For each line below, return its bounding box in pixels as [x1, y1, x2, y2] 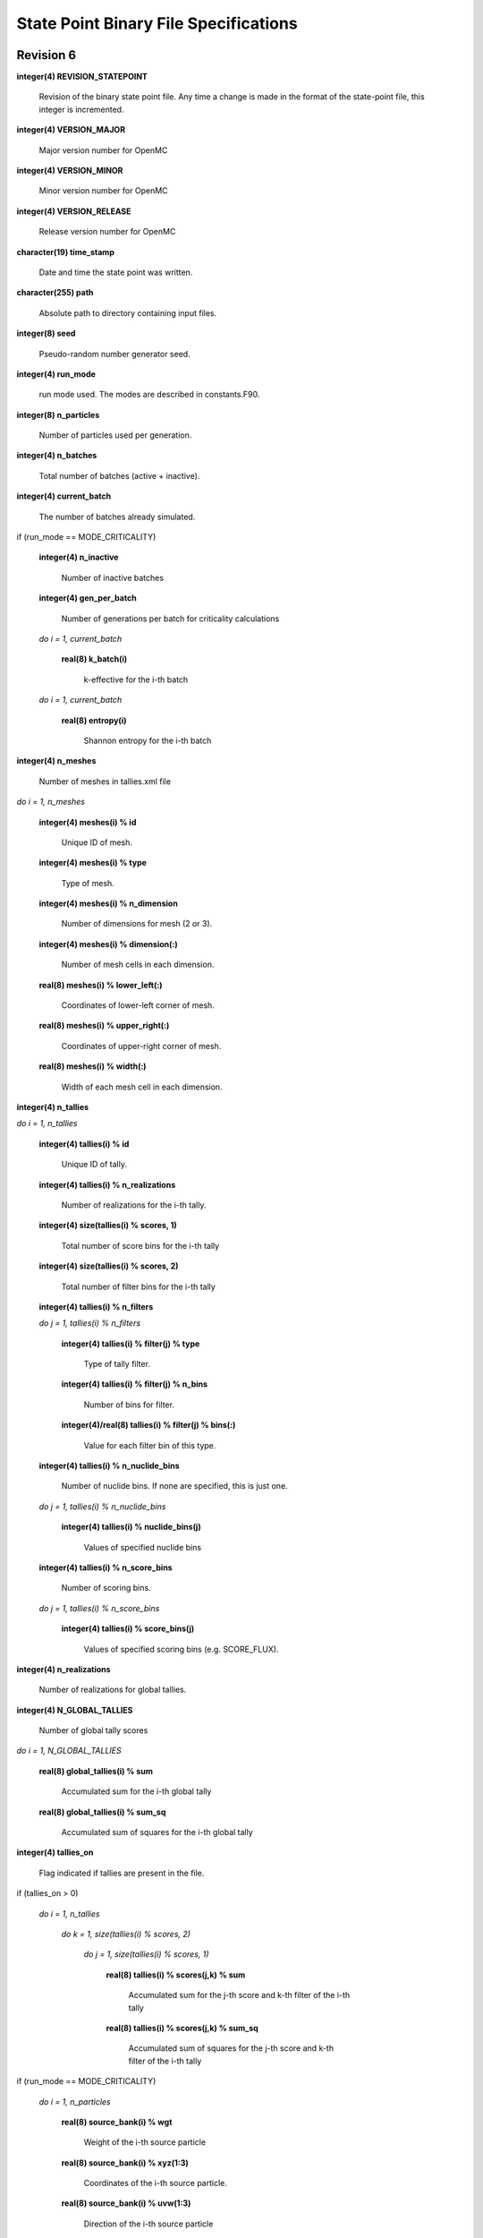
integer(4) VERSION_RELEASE [16, 206, 131, 217]
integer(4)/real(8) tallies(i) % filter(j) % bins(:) [61, 1420, 236, 1431]
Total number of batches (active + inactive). [38, 470, 200, 481]
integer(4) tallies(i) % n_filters [38, 1301, 154, 1311]
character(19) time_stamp [16, 246, 115, 257]
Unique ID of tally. [61, 1159, 127, 1170]
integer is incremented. [38, 104, 124, 115]
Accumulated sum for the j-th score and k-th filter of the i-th [128, 1990, 351, 2001]
